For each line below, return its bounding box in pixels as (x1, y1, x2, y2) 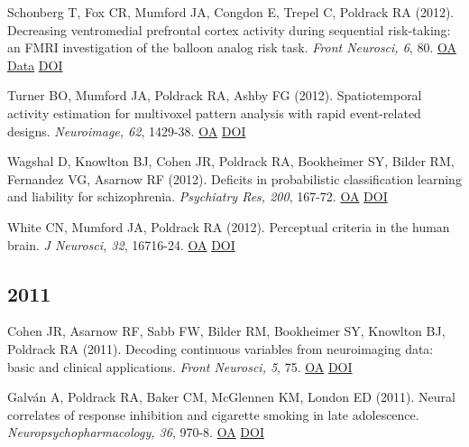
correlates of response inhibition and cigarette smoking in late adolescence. (7, 405, 419, 424)
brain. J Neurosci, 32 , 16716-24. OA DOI (7, 235, 235, 254)
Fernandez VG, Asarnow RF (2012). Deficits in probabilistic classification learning (7, 169, 462, 188)
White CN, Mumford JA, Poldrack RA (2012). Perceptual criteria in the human (7, 217, 450, 236)
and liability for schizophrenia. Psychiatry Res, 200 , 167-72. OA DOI (7, 187, 388, 206)
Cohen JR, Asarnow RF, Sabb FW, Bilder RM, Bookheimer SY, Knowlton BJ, (7, 321, 446, 340)
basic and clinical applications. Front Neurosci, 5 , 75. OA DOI (7, 357, 353, 376)
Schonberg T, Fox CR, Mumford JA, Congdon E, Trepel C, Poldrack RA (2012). (7, 3, 455, 21)
